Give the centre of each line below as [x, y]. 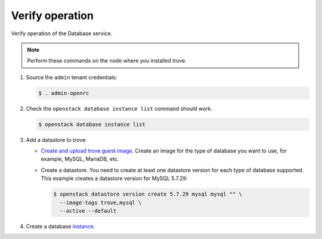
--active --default [88, 211]
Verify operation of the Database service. [62, 33]
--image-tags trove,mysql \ [101, 202]
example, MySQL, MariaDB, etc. [80, 159]
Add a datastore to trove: [57, 139]
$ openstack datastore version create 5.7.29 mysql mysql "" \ [148, 194]
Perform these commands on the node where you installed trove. [107, 61]
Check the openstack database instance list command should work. [119, 108]
